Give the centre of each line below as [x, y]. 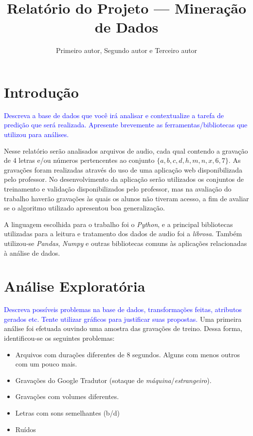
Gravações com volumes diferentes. [67, 396]
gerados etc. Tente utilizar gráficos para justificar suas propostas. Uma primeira [123, 319]
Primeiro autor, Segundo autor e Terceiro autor [126, 50]
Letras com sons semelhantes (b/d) [67, 413]
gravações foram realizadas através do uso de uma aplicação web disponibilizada [123, 169]
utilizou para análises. [36, 134]
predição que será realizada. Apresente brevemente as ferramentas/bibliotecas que [126, 125]
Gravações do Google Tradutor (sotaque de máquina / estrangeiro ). [113, 380]
